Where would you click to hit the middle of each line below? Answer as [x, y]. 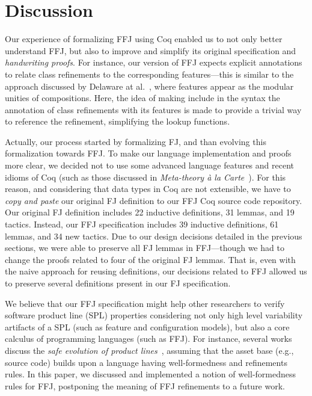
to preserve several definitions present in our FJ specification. [118, 283]
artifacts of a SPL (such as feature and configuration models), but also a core [147, 326]
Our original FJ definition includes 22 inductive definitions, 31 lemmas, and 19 [150, 212]
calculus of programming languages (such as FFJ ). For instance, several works [148, 339]
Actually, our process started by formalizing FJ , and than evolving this [136, 141]
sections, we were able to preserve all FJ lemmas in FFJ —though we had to [145, 248]
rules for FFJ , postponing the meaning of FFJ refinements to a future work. [145, 385]
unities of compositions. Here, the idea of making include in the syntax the [142, 98]
